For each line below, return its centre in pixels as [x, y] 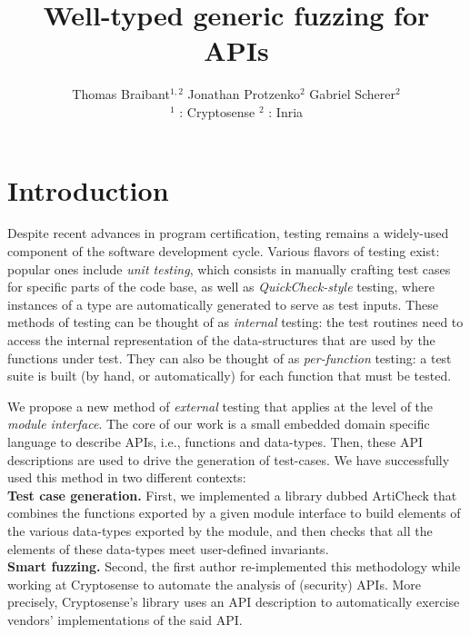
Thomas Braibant [121, 94]
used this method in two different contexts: [127, 477]
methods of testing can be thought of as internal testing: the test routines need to [235, 322]
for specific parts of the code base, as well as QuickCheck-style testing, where [221, 287]
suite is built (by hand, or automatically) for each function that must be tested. [230, 376]
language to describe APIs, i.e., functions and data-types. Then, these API [215, 441]
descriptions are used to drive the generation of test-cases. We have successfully [229, 459]
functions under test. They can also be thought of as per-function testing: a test [230, 357]
